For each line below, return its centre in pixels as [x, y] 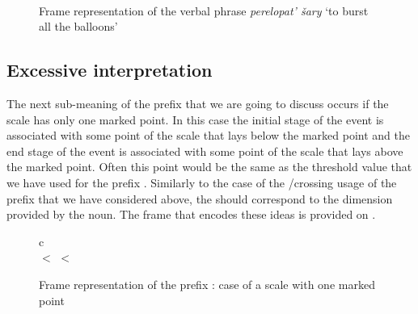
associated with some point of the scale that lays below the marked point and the [208, 135]
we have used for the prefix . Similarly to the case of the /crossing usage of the [202, 182]
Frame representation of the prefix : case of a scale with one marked [207, 284]
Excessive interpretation [110, 70]
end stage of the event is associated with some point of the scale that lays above [205, 151]
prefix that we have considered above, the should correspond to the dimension [200, 198]
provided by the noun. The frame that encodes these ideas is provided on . [191, 214]
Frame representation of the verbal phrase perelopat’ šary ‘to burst [204, 10]
